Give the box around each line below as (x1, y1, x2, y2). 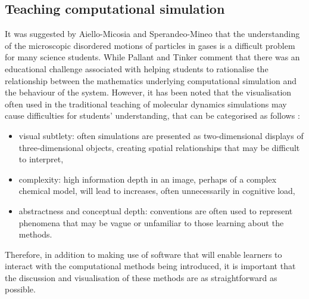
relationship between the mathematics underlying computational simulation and (5, 74, 296, 87)
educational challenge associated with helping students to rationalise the (5, 62, 269, 75)
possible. (5, 283, 36, 295)
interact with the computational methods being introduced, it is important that (5, 260, 296, 272)
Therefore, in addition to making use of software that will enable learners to (5, 248, 282, 260)
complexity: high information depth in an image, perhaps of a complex (18, 172, 277, 185)
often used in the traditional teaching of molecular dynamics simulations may (5, 97, 287, 110)
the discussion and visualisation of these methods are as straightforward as (5, 271, 277, 283)
